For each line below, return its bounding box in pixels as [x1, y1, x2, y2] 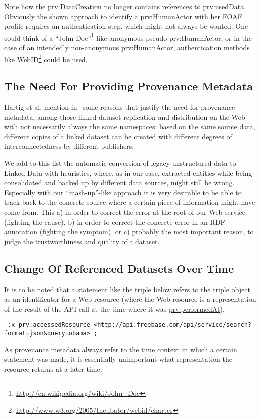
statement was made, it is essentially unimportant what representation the [4, 354, 232, 364]
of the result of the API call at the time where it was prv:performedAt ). [4, 303, 225, 314]
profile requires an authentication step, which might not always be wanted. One [4, 21, 248, 31]
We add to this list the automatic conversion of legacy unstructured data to [4, 158, 236, 168]
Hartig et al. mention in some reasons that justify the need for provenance [4, 102, 235, 112]
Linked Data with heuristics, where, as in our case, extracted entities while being [4, 167, 252, 178]
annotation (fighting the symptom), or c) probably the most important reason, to [4, 226, 254, 237]
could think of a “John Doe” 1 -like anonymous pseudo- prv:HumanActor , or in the [4, 31, 252, 43]
